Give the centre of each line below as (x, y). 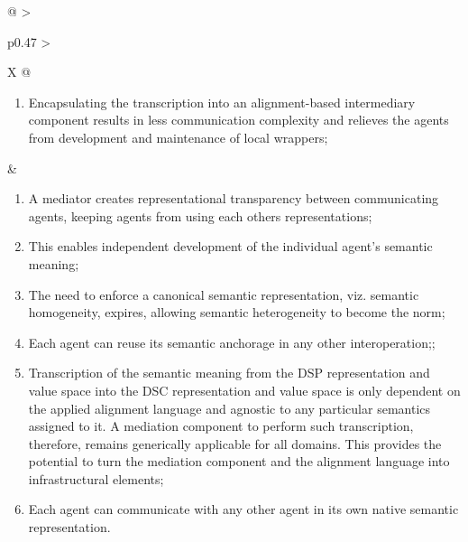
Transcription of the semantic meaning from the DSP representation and (229, 373)
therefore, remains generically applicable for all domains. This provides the (235, 443)
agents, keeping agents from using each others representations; (200, 215)
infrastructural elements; (96, 478)
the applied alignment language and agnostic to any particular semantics (229, 408)
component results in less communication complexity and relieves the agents (239, 120)
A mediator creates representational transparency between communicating (234, 198)
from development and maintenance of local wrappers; (178, 137)
